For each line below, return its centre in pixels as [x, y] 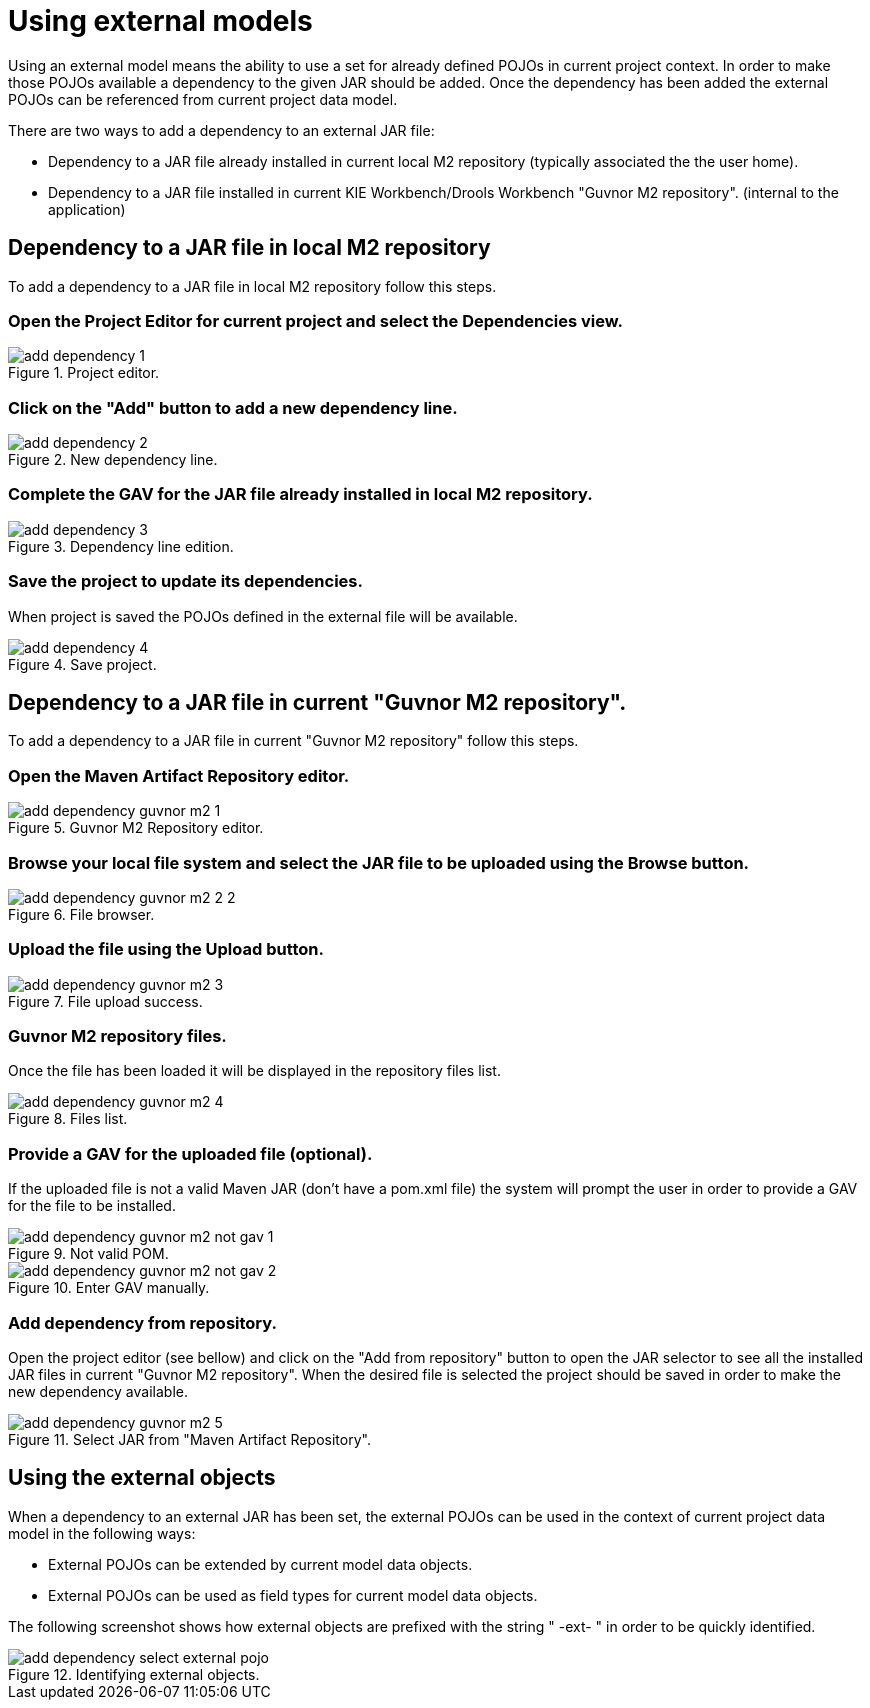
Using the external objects [142, 1478]
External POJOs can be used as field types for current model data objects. [293, 1595]
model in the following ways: [102, 1533]
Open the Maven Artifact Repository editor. [179, 775]
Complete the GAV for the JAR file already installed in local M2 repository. [300, 494]
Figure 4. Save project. [82, 664]
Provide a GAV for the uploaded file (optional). [190, 1153]
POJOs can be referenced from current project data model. [203, 99]
